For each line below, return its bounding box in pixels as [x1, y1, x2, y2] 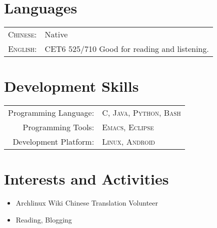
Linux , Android [102, 136, 155, 148]
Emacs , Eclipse [102, 121, 154, 133]
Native [44, 28, 68, 40]
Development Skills [4, 76, 139, 96]
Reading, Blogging [15, 214, 72, 225]
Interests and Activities [4, 169, 169, 189]
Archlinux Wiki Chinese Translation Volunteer [15, 198, 158, 208]
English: [8, 43, 37, 55]
